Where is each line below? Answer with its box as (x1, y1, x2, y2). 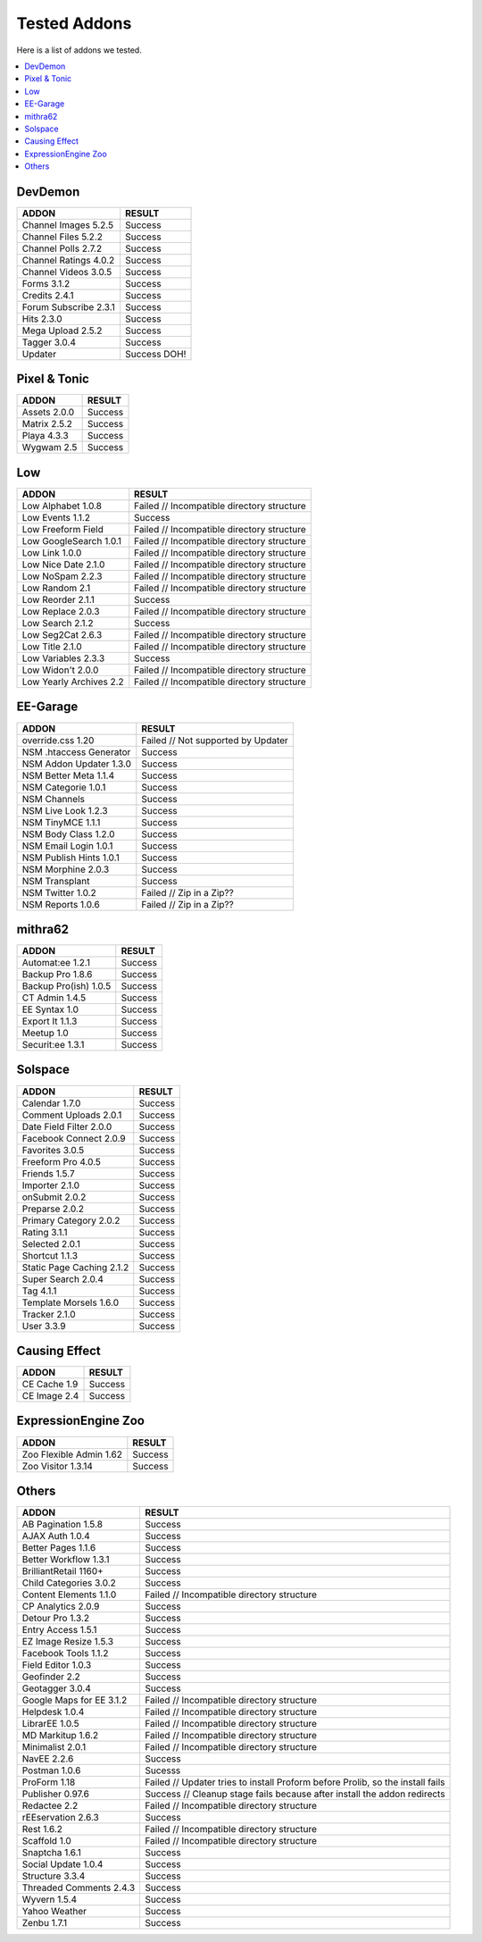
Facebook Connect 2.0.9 (21, 1132, 126, 1144)
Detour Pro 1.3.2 (21, 1612, 89, 1625)
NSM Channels (21, 792, 85, 805)
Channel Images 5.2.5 (21, 219, 114, 231)
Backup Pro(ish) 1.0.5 (21, 980, 112, 992)
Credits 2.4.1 (21, 289, 75, 301)
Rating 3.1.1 (21, 1226, 68, 1238)
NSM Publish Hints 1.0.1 (21, 851, 120, 864)
